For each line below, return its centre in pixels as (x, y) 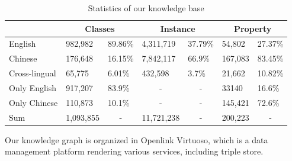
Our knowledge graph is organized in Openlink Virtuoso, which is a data (137, 139)
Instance (178, 28)
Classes (100, 28)
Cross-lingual (33, 73)
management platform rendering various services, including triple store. (134, 151)
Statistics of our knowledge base (146, 8)
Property (253, 28)
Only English (33, 87)
